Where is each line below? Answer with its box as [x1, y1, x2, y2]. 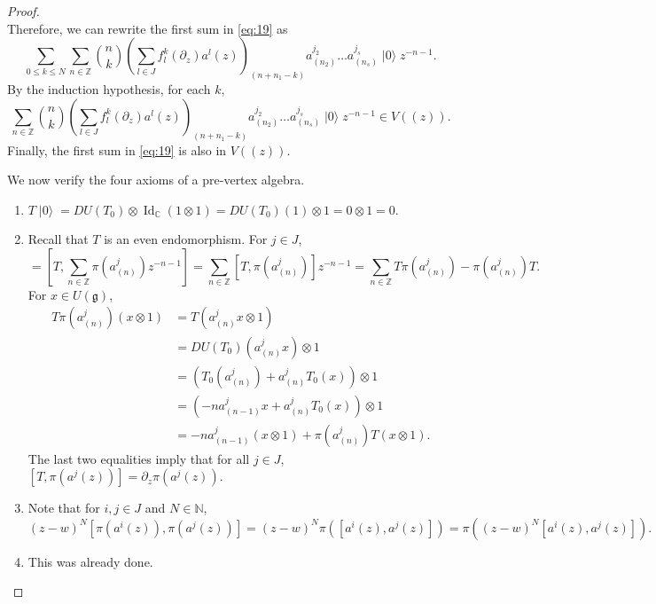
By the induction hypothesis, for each [7, 80, 211, 98]
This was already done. [27, 552, 153, 570]
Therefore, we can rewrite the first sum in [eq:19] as [7, 19, 288, 37]
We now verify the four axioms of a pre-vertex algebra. [7, 170, 305, 189]
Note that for [27, 498, 100, 517]
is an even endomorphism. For [104, 230, 268, 248]
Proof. [7, 2, 40, 20]
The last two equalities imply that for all [27, 449, 250, 467]
